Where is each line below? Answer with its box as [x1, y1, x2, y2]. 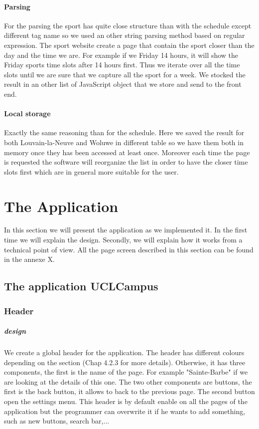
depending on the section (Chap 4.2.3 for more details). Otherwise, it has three [4, 357, 246, 367]
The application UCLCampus [4, 278, 158, 294]
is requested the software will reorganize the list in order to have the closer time [4, 157, 248, 167]
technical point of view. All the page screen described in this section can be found [4, 244, 254, 254]
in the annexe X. [4, 254, 55, 264]
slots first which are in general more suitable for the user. [4, 166, 179, 177]
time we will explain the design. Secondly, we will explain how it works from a [4, 234, 243, 245]
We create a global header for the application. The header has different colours [4, 347, 245, 357]
